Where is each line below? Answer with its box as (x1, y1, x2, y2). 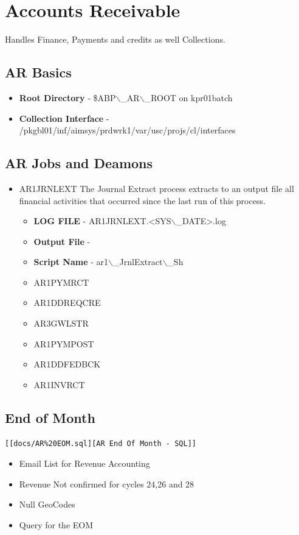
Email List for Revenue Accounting (19, 457, 150, 470)
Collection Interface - (19, 112, 109, 124)
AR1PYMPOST (33, 337, 94, 350)
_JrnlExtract (113, 255, 163, 268)
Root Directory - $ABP (19, 91, 116, 104)
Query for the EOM (19, 519, 94, 531)
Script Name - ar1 (33, 255, 109, 268)
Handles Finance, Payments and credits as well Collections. (5, 33, 225, 46)
